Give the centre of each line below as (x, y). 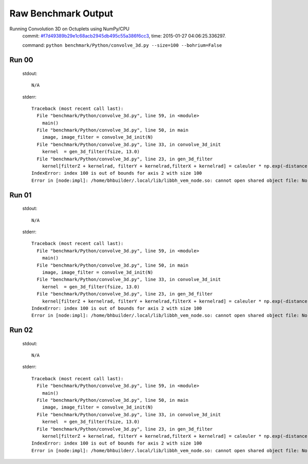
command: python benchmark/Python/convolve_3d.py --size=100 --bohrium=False (122, 45)
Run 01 (21, 195)
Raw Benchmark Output (61, 13)
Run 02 (21, 330)
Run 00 (21, 60)
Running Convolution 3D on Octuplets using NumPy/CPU (70, 29)
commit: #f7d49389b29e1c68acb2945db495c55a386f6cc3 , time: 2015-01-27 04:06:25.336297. (124, 35)
